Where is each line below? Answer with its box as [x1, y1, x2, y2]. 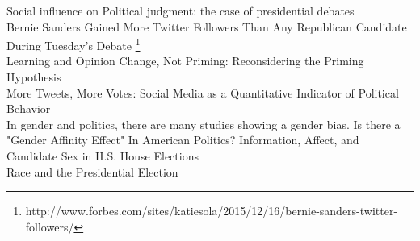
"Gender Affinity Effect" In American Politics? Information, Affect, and [6, 131, 359, 148]
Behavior [6, 100, 51, 117]
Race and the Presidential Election [6, 163, 178, 180]
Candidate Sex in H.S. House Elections [6, 148, 199, 164]
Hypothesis [6, 69, 61, 85]
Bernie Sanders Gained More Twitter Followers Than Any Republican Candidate [6, 18, 407, 35]
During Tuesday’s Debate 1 [6, 35, 141, 53]
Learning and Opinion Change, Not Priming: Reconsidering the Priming [6, 52, 364, 69]
